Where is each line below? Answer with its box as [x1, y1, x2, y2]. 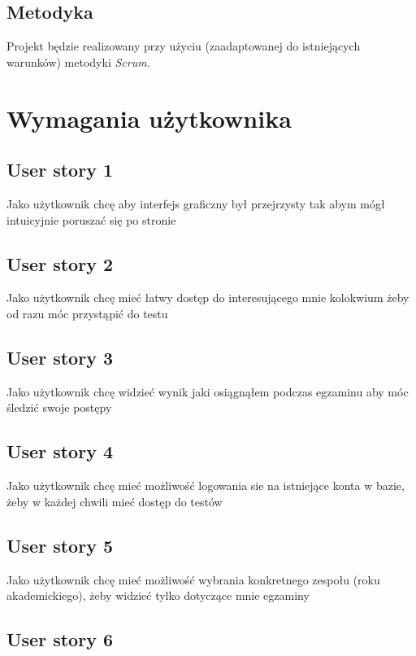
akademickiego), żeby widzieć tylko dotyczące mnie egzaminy [6, 587, 310, 604]
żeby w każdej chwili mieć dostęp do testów [6, 492, 223, 509]
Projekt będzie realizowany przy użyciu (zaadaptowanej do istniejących [6, 37, 361, 55]
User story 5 [6, 532, 113, 558]
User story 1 [6, 157, 113, 182]
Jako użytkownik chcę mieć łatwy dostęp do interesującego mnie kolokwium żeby [6, 289, 409, 306]
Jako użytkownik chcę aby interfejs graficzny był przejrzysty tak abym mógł [6, 195, 385, 212]
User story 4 [6, 439, 113, 464]
